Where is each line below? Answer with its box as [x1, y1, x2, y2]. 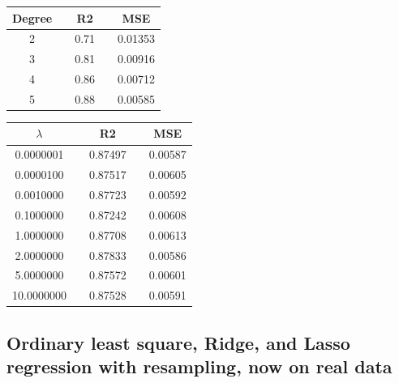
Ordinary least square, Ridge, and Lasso [6, 330, 350, 355]
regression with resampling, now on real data [6, 354, 393, 379]
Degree [12, 9, 53, 26]
